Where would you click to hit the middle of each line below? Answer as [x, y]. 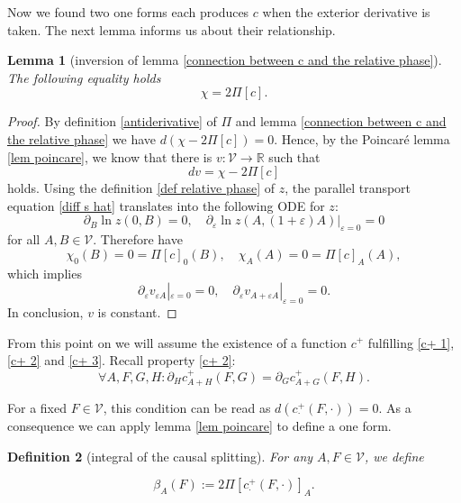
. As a [395, 407]
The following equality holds [84, 77]
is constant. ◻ [137, 311]
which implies [45, 273]
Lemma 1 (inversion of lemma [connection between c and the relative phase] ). [225, 60]
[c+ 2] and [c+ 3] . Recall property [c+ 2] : [122, 360]
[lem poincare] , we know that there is [110, 156]
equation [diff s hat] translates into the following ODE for [166, 205]
